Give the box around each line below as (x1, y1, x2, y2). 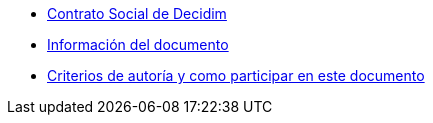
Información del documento (47, 36, 229, 53)
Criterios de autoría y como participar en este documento (47, 67, 425, 84)
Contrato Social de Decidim (47, 5, 227, 22)
